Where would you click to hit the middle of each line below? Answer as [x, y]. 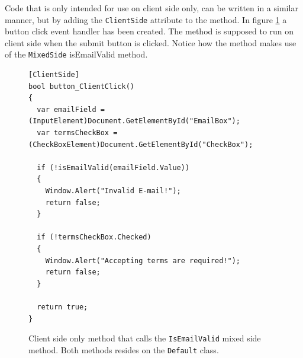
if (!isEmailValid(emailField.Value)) [113, 167]
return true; [62, 307]
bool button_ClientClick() [81, 86]
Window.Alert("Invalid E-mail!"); [113, 191]
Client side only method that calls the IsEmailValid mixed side [145, 338]
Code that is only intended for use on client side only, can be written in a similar [151, 8]
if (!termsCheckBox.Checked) [94, 237]
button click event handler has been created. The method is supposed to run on [149, 31]
